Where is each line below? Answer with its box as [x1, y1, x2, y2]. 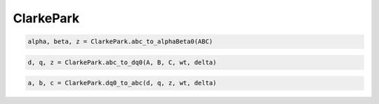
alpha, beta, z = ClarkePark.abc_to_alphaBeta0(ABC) [27, 38, 213, 45]
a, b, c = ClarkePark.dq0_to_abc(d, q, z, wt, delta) [27, 79, 217, 87]
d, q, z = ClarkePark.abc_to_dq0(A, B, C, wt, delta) [27, 58, 217, 66]
